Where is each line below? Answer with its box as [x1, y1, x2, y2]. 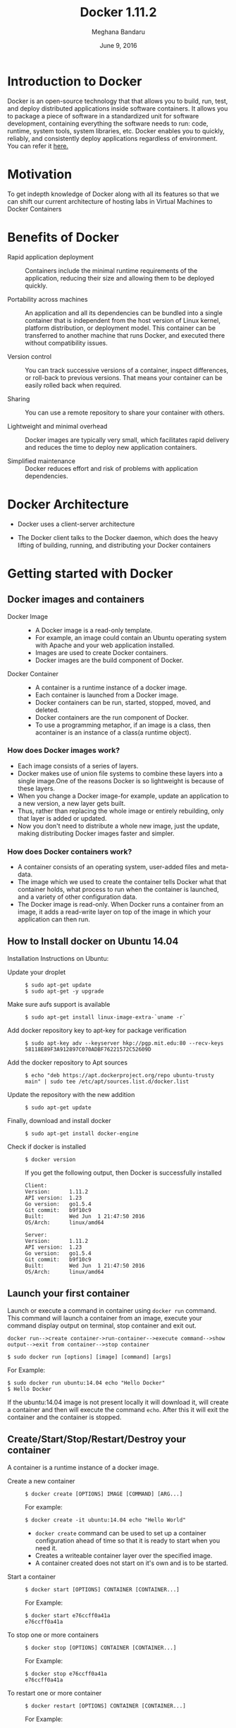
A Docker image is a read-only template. [35, 625, 153, 635]
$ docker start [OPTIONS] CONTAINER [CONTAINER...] [25, 1586, 180, 1593]
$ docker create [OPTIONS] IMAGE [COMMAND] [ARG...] [25, 1490, 183, 1497]
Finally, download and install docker [7, 1116, 111, 1125]
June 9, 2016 [99, 41, 137, 49]
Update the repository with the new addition [7, 1090, 135, 1098]
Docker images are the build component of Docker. [35, 656, 184, 664]
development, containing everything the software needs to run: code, [7, 119, 209, 128]
